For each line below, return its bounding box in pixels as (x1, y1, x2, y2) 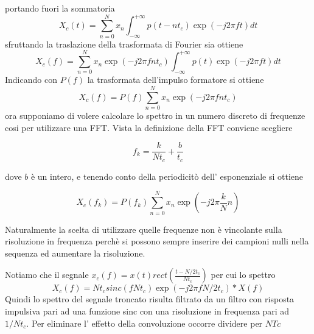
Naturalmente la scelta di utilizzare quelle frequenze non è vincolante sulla (5, 222, 282, 235)
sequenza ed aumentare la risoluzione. (5, 246, 145, 259)
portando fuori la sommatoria (5, 2, 115, 14)
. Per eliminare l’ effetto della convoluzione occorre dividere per (26, 316, 263, 329)
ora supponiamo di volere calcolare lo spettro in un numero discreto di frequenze (5, 109, 305, 122)
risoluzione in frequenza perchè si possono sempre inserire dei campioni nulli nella (5, 235, 309, 247)
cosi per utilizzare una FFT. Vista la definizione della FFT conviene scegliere (5, 121, 293, 133)
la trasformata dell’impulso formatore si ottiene (87, 73, 264, 86)
